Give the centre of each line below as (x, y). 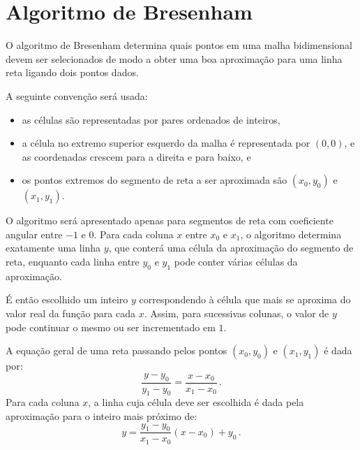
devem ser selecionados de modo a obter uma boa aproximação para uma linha (174, 58)
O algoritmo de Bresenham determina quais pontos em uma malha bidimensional (179, 45)
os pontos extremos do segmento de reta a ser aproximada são (155, 180)
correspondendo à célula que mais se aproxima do (245, 299)
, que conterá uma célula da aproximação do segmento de (231, 248)
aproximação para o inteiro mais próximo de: (102, 416)
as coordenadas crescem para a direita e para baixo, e (136, 156)
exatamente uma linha (53, 248)
